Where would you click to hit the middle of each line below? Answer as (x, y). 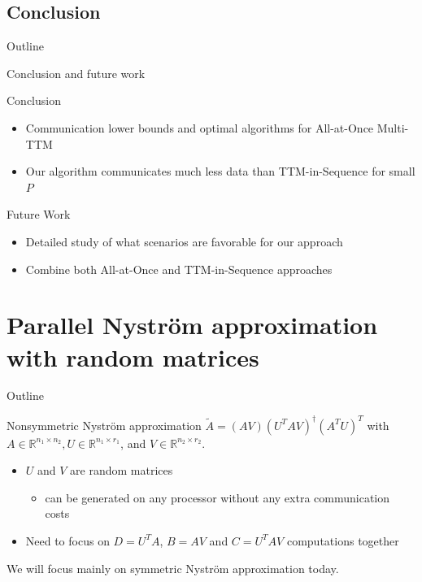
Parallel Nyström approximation (192, 325)
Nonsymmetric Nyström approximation (104, 425)
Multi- (393, 127)
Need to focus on (67, 540)
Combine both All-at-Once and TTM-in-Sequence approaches (179, 269)
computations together (343, 540)
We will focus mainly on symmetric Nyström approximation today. (173, 568)
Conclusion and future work (76, 73)
